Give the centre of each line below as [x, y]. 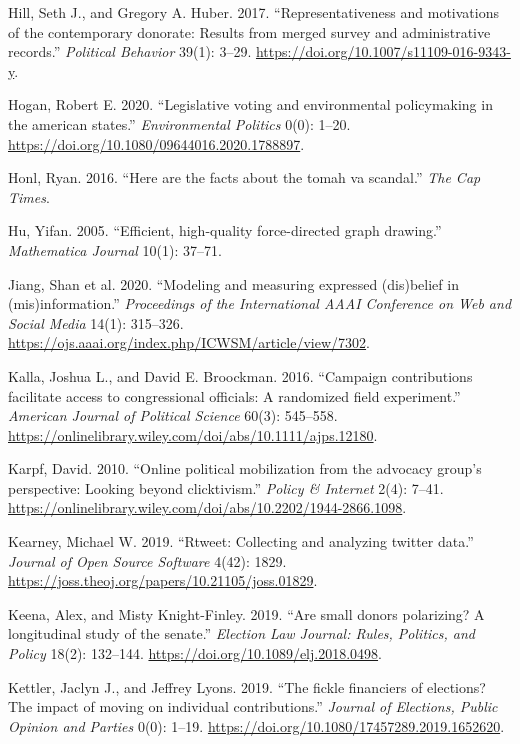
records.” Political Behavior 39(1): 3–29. [130, 51]
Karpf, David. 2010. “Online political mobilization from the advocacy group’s [245, 468]
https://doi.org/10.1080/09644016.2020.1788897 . [156, 143]
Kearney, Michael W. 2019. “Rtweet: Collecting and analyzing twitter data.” [241, 541]
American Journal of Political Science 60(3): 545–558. [173, 415]
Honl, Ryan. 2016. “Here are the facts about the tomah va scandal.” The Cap [244, 177]
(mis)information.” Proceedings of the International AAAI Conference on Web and [260, 303]
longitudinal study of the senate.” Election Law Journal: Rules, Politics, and [241, 633]
